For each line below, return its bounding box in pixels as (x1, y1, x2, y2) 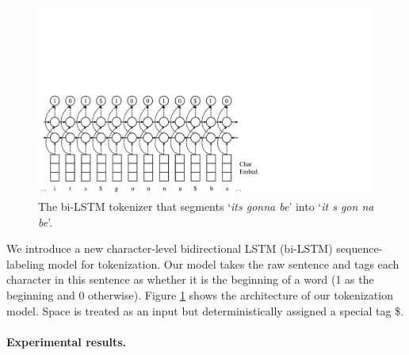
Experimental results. (6, 333, 127, 349)
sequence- (336, 240, 383, 257)
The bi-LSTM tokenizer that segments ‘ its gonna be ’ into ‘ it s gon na (38, 198, 374, 215)
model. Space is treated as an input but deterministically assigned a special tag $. (6, 302, 404, 319)
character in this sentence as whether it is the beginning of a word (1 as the (6, 271, 374, 288)
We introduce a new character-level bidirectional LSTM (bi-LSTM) (6, 240, 333, 257)
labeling (6, 255, 44, 272)
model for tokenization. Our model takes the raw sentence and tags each (48, 255, 399, 272)
